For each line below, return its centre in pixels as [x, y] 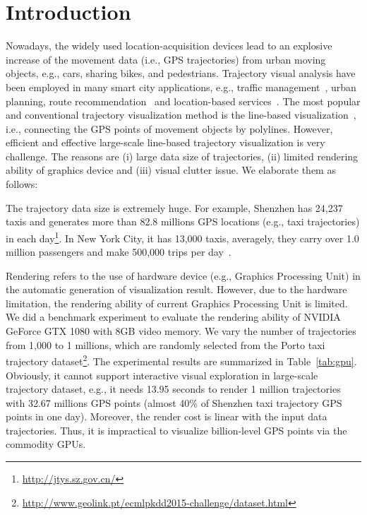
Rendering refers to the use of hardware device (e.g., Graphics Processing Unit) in [183, 275]
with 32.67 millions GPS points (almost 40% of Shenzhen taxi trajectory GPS [174, 402]
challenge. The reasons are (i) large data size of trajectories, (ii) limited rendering [182, 156]
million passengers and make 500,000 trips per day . [119, 252]
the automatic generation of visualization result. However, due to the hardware [176, 289]
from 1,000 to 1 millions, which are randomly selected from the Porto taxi [166, 344]
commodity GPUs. [46, 444]
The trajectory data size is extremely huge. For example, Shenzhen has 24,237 [174, 207]
